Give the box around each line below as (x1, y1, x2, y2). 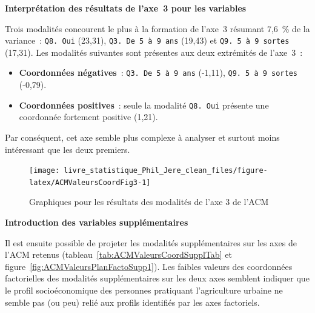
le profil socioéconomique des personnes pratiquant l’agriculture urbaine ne (5, 284, 283, 296)
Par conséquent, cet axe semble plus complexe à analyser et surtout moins (5, 130, 280, 143)
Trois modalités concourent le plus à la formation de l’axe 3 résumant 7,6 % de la (5, 22, 310, 35)
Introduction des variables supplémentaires (5, 216, 188, 229)
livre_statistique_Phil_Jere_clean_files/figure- (64, 166, 268, 175)
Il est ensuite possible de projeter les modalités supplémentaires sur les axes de (5, 236, 297, 249)
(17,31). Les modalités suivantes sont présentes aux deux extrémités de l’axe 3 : (5, 45, 303, 58)
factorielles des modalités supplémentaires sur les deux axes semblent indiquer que (5, 272, 310, 284)
